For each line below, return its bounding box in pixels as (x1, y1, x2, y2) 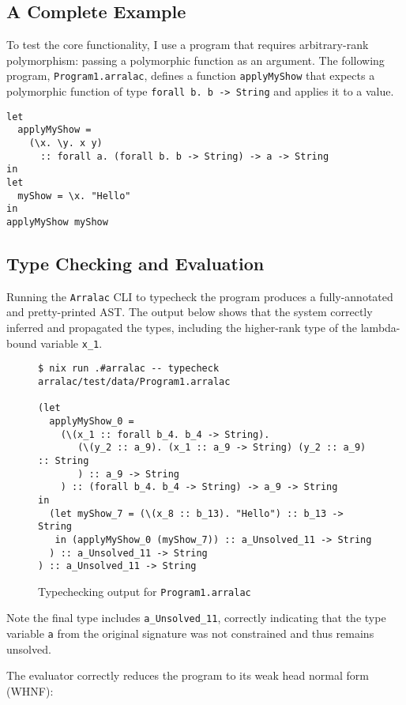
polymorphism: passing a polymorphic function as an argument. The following (6, 51, 385, 68)
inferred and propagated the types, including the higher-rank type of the (6, 319, 358, 336)
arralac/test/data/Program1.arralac (38, 375, 231, 387)
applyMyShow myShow (6, 216, 108, 228)
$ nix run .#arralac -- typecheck (38, 363, 220, 375)
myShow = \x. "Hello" (17, 190, 131, 202)
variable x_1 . (40, 334, 103, 351)
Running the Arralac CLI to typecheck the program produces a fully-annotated (6, 288, 393, 304)
